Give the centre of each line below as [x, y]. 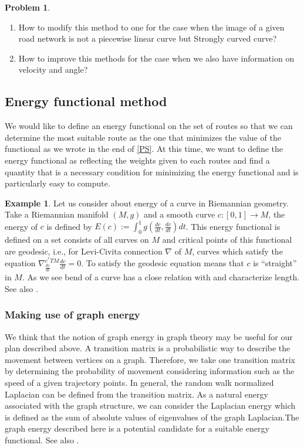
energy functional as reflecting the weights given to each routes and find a [137, 160]
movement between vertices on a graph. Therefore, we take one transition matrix [150, 359]
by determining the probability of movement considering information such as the [150, 371]
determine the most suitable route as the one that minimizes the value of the [143, 137]
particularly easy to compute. [58, 183]
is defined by [69, 226]
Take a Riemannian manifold [57, 214]
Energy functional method [86, 101]
